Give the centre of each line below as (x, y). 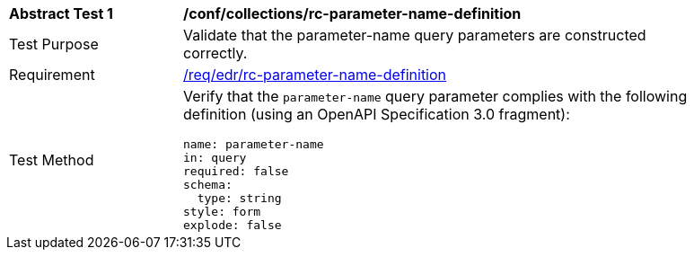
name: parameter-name (254, 144)
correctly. (215, 53)
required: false (236, 171)
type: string (239, 198)
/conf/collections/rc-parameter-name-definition (352, 13)
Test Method (52, 160)
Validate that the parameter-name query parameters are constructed (415, 35)
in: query (215, 158)
